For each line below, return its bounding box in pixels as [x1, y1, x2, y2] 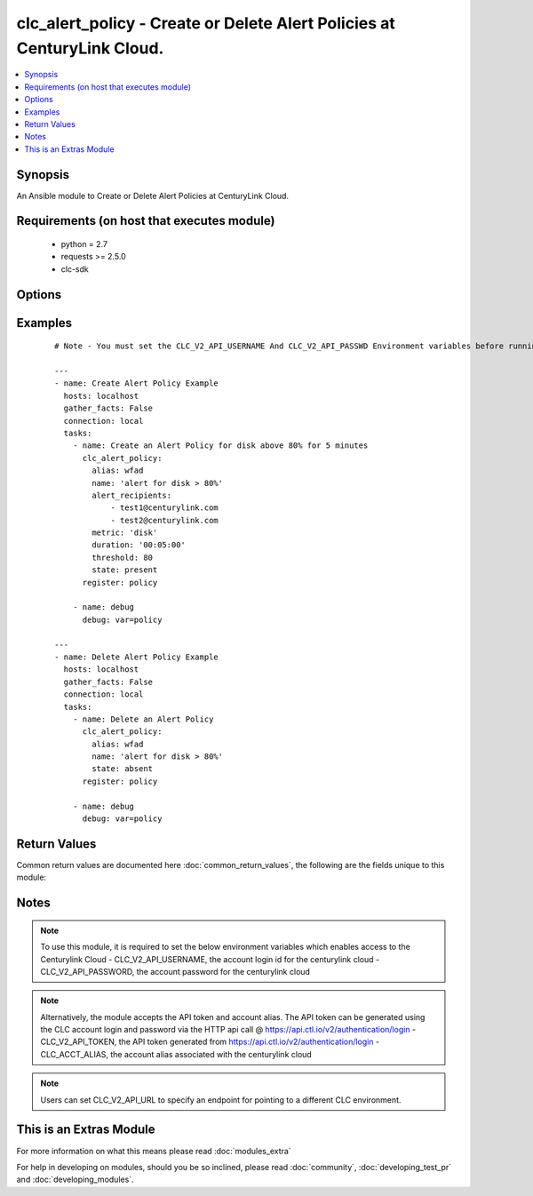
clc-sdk [60, 263, 89, 275]
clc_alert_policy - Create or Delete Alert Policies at [16, 13, 395, 33]
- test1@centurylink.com [110, 503, 219, 513]
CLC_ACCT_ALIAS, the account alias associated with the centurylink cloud [40, 1048, 313, 1059]
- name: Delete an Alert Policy [72, 714, 214, 724]
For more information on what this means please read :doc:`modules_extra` [16, 1145, 292, 1156]
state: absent [91, 764, 154, 774]
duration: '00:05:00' [91, 540, 187, 550]
